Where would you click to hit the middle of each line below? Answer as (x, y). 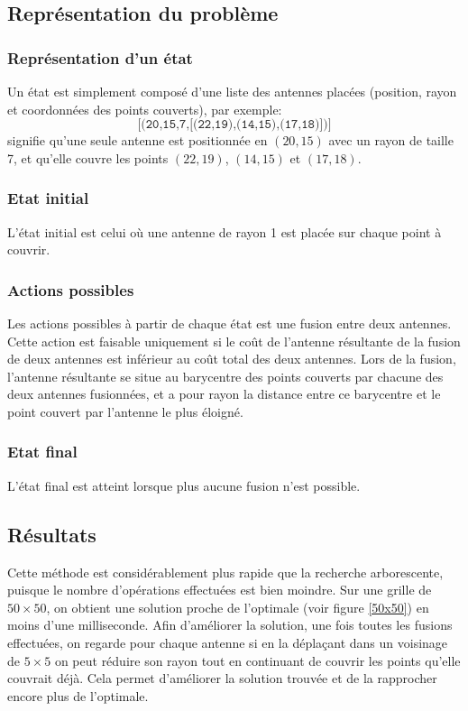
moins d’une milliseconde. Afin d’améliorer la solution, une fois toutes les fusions (230, 625)
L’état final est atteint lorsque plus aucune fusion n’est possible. (184, 485)
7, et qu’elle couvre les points (88, 157)
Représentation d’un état (100, 57)
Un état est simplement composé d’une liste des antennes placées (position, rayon (232, 91)
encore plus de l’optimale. (78, 695)
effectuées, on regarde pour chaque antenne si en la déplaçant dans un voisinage (228, 642)
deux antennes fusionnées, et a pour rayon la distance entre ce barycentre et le (224, 394)
